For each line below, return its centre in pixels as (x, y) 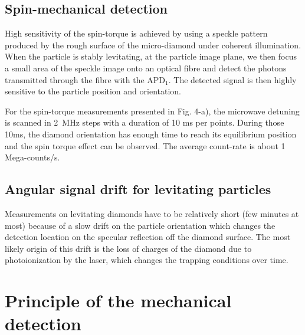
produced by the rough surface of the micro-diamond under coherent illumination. (153, 45)
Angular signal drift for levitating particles (138, 189)
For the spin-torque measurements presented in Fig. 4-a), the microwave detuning (152, 111)
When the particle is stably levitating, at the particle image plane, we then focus (151, 56)
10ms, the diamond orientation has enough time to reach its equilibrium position (151, 134)
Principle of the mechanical (118, 300)
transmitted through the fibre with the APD (85, 79)
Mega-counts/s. (32, 157)
